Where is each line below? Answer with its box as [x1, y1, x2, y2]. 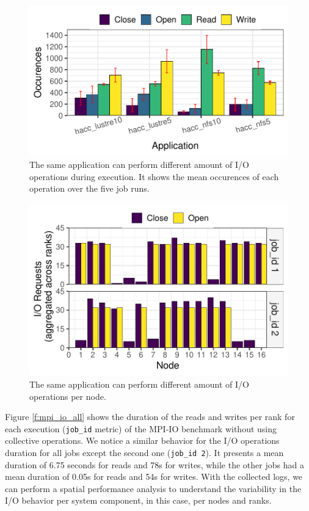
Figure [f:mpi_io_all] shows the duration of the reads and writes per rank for [5, 410, 295, 423]
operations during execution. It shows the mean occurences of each [29, 170, 279, 183]
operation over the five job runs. [29, 182, 150, 195]
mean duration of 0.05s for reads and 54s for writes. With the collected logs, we [5, 470, 303, 483]
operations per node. [29, 390, 106, 402]
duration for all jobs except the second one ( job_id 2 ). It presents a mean [5, 446, 284, 458]
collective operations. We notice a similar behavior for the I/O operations [5, 434, 280, 447]
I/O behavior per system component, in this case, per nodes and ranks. [5, 494, 272, 507]
